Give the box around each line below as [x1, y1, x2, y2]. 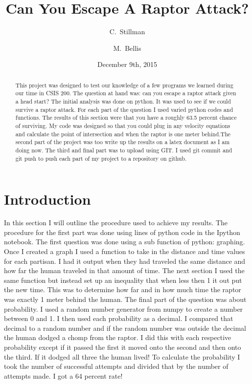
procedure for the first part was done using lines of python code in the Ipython [4, 227, 240, 237]
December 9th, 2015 [97, 59, 157, 69]
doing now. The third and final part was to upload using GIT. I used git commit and [15, 146, 232, 154]
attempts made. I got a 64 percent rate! [4, 370, 123, 381]
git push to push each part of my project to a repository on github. [15, 154, 187, 162]
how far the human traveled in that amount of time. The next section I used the [4, 265, 245, 276]
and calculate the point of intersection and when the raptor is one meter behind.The [15, 129, 231, 138]
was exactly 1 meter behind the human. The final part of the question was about [4, 294, 247, 304]
